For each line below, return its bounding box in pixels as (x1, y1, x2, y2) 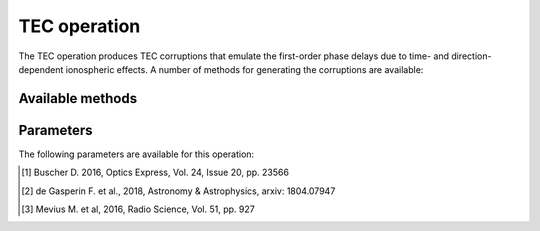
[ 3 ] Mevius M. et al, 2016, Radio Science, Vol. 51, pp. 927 (21, 203, 255, 215)
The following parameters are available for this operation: (18, 148, 255, 160)
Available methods (18, 90, 138, 107)
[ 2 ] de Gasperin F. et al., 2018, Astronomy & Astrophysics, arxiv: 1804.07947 (21, 185, 336, 197)
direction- (451, 50, 492, 62)
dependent (18, 63, 64, 75)
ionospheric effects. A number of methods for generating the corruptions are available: (65, 63, 424, 75)
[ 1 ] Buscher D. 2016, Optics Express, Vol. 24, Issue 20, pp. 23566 (21, 166, 290, 179)
